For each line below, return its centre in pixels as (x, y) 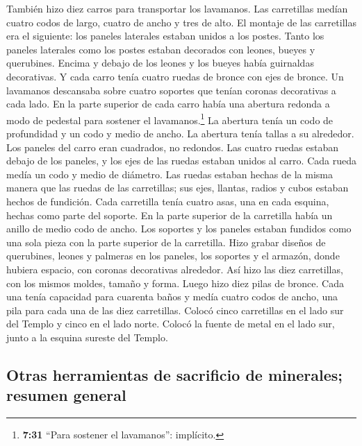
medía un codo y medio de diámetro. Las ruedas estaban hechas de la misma (170, 174)
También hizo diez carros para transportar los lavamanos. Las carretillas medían (177, 8)
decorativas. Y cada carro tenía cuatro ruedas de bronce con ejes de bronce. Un (175, 76)
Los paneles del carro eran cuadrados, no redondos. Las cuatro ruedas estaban (172, 147)
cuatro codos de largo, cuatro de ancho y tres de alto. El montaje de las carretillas (181, 22)
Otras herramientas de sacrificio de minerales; (174, 374)
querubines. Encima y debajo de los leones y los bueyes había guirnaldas (160, 63)
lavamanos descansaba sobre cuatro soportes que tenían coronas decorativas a (171, 90)
